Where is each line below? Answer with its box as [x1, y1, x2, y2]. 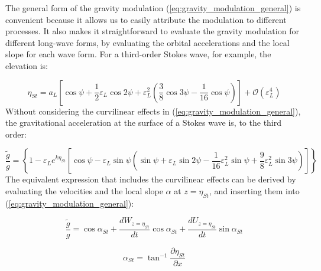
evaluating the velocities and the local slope [5, 184, 163, 197]
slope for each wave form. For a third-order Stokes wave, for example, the [5, 48, 271, 60]
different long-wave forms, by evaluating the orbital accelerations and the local [5, 36, 290, 48]
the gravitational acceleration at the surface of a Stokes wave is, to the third [5, 116, 282, 129]
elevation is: [5, 59, 48, 71]
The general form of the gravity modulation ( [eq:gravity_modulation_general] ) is [5, 2, 301, 14]
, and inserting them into [209, 184, 300, 197]
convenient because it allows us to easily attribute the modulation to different [5, 13, 287, 25]
